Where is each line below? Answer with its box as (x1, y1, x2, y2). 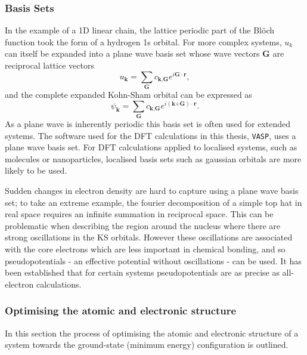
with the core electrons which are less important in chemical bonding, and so (5, 243, 286, 255)
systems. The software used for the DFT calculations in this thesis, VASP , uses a (5, 129, 296, 141)
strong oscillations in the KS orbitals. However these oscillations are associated (5, 231, 293, 243)
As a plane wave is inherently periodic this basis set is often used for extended (5, 118, 291, 129)
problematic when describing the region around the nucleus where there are (5, 219, 281, 231)
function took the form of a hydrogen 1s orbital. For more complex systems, (5, 35, 282, 48)
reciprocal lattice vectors (5, 59, 94, 71)
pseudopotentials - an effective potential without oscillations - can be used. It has (5, 254, 302, 267)
